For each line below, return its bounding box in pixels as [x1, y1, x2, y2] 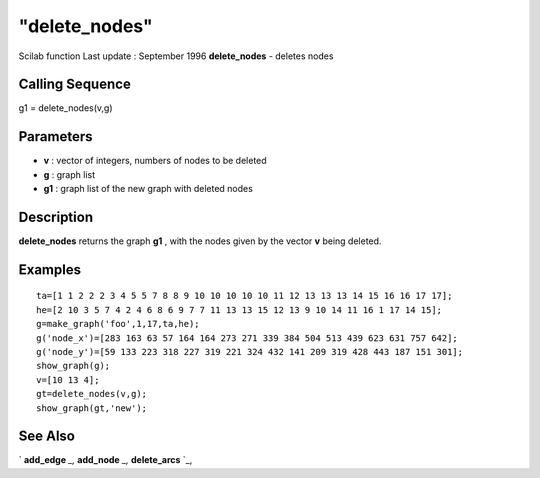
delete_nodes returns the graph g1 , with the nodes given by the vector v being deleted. [18, 235, 382, 247]
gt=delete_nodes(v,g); [36, 388, 148, 400]
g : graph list [43, 168, 96, 180]
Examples [18, 261, 82, 278]
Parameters [18, 128, 93, 145]
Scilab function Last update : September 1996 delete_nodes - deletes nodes [18, 50, 334, 62]
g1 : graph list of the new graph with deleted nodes [43, 183, 254, 195]
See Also [18, 428, 75, 445]
